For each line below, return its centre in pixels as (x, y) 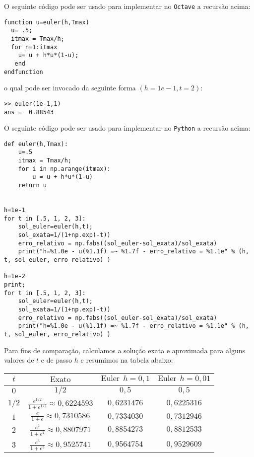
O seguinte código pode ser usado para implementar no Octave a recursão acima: (127, 6)
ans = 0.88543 (29, 112)
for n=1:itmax (34, 47)
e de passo (57, 360)
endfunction (24, 72)
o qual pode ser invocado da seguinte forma (70, 88)
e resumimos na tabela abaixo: (127, 360)
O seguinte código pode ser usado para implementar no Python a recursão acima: (127, 128)
